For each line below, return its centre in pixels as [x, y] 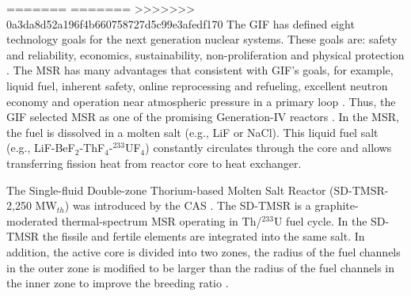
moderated [32, 220]
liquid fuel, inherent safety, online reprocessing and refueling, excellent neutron [197, 85]
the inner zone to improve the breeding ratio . [118, 283]
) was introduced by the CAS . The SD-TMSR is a [188, 205]
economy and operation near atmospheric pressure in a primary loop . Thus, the [201, 101]
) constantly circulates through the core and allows [268, 148]
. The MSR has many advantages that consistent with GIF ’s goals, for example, [200, 70]
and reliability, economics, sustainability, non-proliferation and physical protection [205, 54]
